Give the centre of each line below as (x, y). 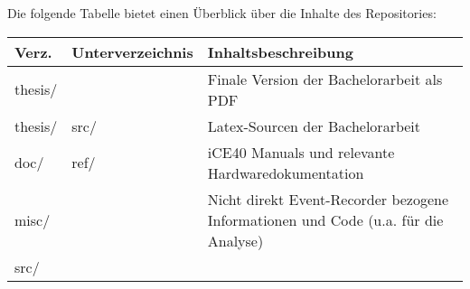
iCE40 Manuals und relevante (301, 152)
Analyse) (235, 240)
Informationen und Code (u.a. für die (325, 219)
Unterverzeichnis (132, 51)
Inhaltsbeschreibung (280, 51)
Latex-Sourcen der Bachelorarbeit (314, 126)
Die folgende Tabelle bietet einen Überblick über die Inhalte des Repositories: (222, 13)
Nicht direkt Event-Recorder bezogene (328, 199)
